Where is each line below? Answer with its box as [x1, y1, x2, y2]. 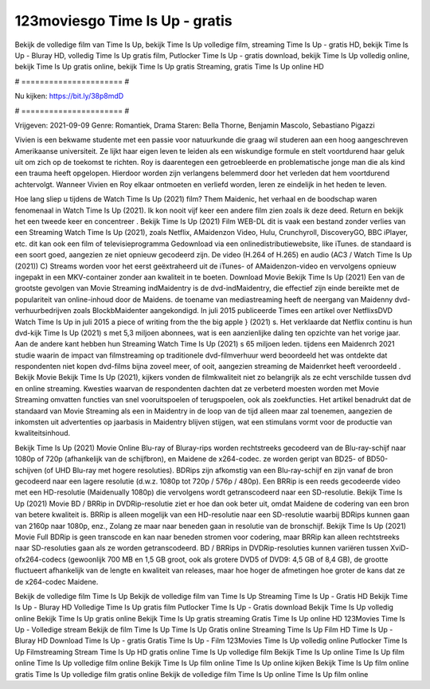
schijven [14, 465, 43, 475]
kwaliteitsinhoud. [14, 429, 71, 438]
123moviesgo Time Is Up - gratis [14, 12, 233, 29]
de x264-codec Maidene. [14, 577, 99, 586]
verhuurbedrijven [14, 306, 72, 315]
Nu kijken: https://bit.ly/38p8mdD [14, 92, 124, 101]
